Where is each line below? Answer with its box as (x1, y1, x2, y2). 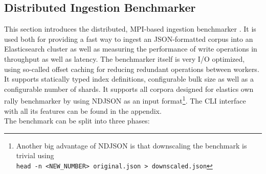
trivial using (16, 150, 54, 161)
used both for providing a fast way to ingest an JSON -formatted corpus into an (4, 33, 253, 44)
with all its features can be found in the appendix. (4, 105, 162, 116)
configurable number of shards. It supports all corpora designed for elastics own (4, 83, 254, 94)
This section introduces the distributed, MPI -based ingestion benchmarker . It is (4, 23, 256, 34)
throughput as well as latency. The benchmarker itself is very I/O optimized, (4, 53, 245, 64)
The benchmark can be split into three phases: (4, 115, 150, 126)
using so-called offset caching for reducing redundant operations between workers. (4, 63, 259, 74)
